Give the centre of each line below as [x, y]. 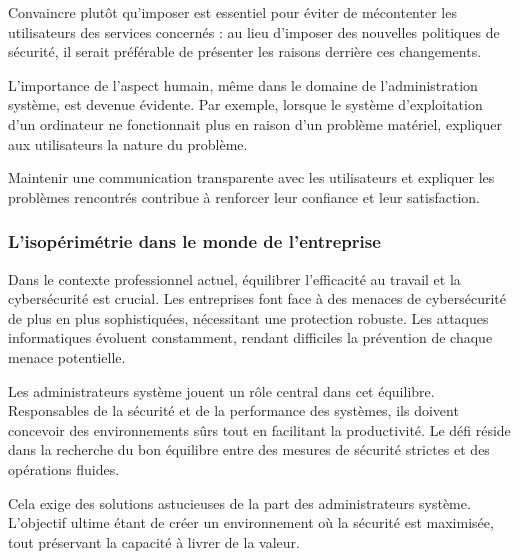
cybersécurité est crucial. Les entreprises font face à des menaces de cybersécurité [257, 298]
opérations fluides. [64, 468]
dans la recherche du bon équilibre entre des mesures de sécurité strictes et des [249, 449]
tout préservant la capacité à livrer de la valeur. [154, 541]
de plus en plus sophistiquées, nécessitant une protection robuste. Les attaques [248, 317]
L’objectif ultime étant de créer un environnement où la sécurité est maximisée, [251, 522]
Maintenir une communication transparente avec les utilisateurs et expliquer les [251, 177]
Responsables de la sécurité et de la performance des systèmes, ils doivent [233, 410]
